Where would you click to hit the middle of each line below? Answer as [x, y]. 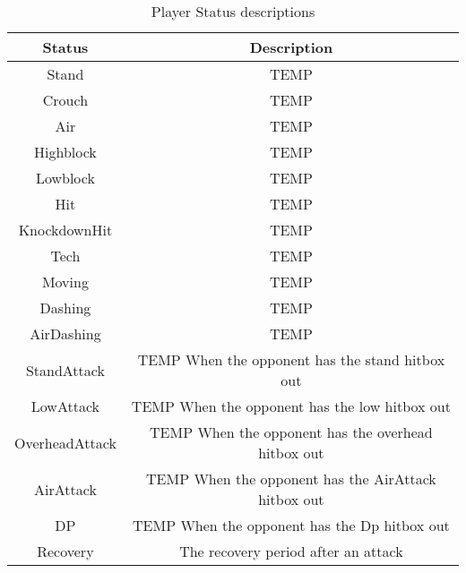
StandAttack [65, 370]
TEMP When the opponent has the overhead [291, 432]
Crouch [65, 100]
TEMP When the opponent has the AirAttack [291, 479]
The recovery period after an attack [291, 551]
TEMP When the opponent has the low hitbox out [291, 406]
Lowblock [65, 178]
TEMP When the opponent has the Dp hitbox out [291, 525]
